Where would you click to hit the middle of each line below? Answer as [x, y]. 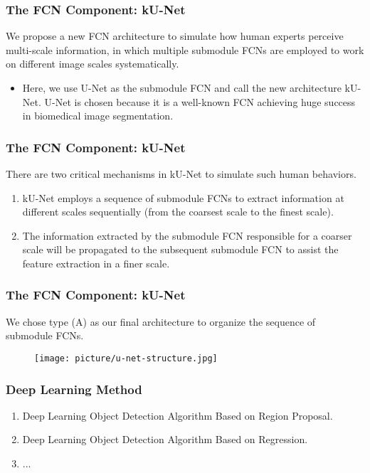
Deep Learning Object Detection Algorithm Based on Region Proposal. [178, 415]
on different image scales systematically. [92, 64]
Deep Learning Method [74, 389]
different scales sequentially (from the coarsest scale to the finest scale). [178, 212]
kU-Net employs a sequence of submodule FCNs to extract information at [183, 197]
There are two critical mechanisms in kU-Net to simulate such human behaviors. [181, 174]
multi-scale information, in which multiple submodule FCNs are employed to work [185, 49]
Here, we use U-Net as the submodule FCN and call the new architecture [182, 87]
